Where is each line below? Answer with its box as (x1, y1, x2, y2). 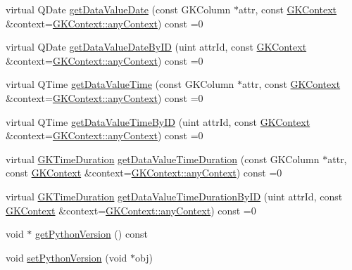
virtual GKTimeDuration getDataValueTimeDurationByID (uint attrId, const (6, 188, 343, 203)
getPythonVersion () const (35, 226, 148, 241)
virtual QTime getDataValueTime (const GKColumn (6, 77, 234, 91)
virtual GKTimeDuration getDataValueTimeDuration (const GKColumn (6, 151, 320, 166)
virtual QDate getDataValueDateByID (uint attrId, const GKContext (6, 39, 307, 54)
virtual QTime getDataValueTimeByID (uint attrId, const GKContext (6, 114, 310, 129)
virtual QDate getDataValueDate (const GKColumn (6, 2, 231, 16)
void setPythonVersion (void (6, 250, 127, 264)
